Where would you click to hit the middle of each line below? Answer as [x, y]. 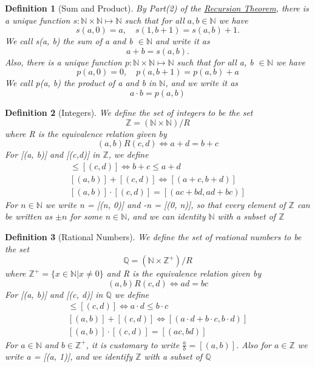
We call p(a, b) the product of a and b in [81, 83]
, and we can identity [166, 216]
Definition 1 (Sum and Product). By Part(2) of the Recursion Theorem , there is [157, 8]
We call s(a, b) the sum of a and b [69, 41]
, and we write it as [202, 83]
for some [86, 216]
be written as [29, 216]
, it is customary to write [133, 344]
